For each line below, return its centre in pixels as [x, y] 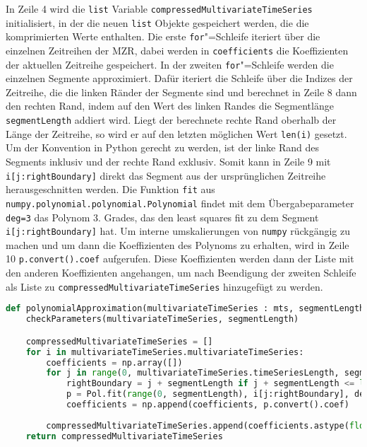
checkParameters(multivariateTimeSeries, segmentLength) [162, 319]
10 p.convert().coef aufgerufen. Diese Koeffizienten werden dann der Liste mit [180, 259]
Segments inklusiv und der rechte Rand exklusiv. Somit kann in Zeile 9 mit [168, 161]
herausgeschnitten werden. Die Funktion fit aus [110, 189]
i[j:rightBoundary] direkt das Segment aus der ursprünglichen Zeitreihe [166, 175]
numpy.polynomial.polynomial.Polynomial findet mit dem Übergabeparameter [180, 203]
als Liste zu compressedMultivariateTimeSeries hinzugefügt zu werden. [164, 286]
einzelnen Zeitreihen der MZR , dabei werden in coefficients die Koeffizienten [177, 50]
